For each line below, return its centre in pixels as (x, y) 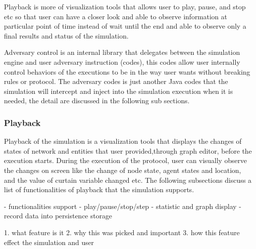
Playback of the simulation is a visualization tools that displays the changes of (123, 141)
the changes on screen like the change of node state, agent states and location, (123, 170)
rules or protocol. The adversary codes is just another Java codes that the (116, 81)
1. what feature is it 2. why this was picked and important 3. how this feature (122, 232)
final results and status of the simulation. (66, 35)
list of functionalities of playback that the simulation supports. (99, 189)
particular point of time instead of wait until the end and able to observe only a (125, 26)
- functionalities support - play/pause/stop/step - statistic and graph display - (123, 206)
